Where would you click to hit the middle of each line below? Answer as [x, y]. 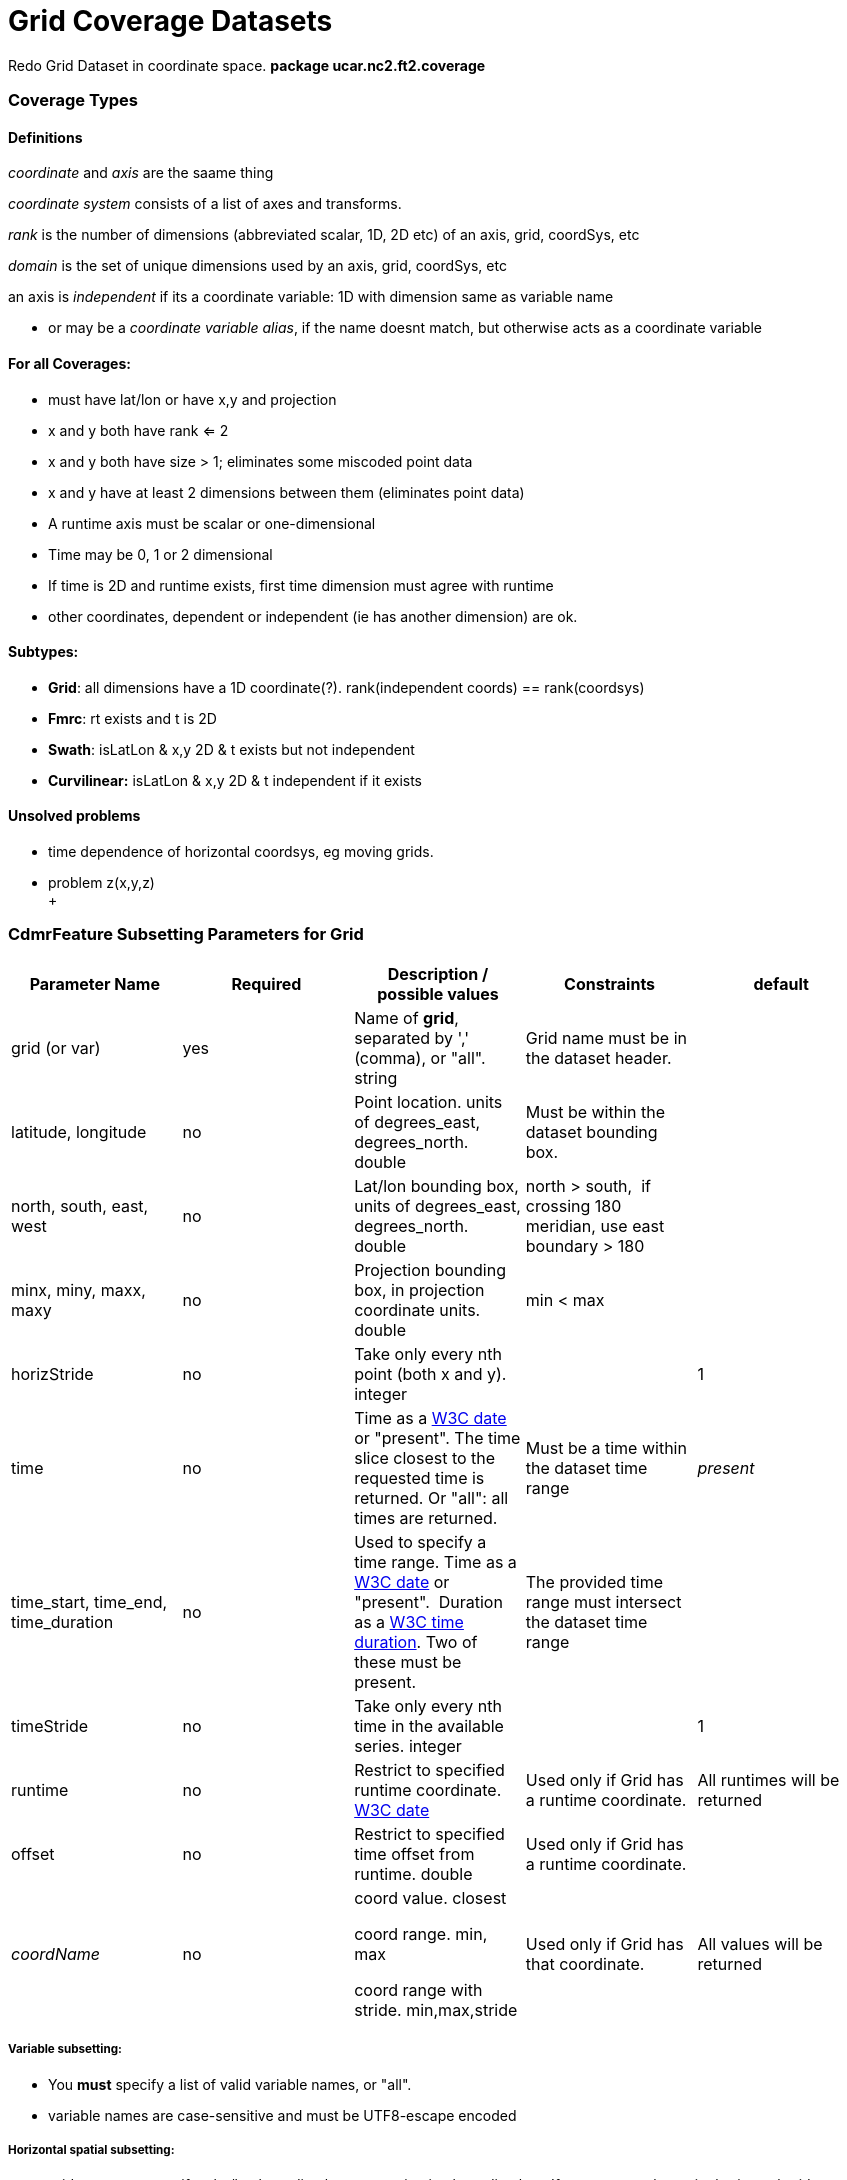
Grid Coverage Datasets [170, 21]
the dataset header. [598, 1057]
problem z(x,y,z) [101, 882]
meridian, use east [595, 1225]
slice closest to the [425, 1457]
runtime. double [413, 1873]
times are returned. [426, 1517]
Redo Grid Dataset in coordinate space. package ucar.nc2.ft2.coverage [247, 65]
